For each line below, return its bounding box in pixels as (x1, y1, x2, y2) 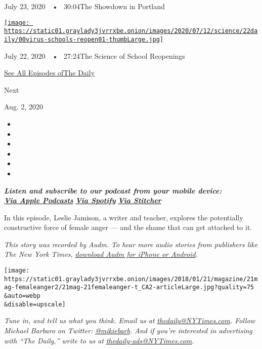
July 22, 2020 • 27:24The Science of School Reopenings (4, 50, 185, 61)
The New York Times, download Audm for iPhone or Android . (4, 249, 198, 259)
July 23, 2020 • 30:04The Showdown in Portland (4, 1, 165, 11)
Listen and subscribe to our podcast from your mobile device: (4, 185, 222, 196)
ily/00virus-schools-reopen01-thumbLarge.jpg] (4, 35, 163, 43)
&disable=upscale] (4, 300, 66, 308)
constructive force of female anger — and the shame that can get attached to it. (4, 222, 252, 232)
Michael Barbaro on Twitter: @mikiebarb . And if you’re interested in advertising (4, 325, 252, 335)
